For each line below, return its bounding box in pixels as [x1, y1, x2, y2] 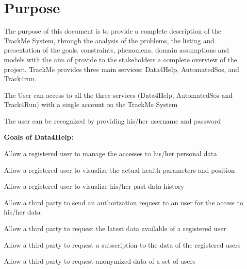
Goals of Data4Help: [4, 132, 74, 142]
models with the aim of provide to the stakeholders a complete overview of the [4, 54, 237, 64]
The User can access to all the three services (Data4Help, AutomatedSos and [4, 90, 233, 100]
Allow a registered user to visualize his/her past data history [4, 181, 184, 191]
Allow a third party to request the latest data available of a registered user [4, 223, 226, 233]
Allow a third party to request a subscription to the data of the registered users [4, 239, 241, 250]
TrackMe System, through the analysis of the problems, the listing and [4, 35, 214, 45]
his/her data [4, 207, 41, 217]
